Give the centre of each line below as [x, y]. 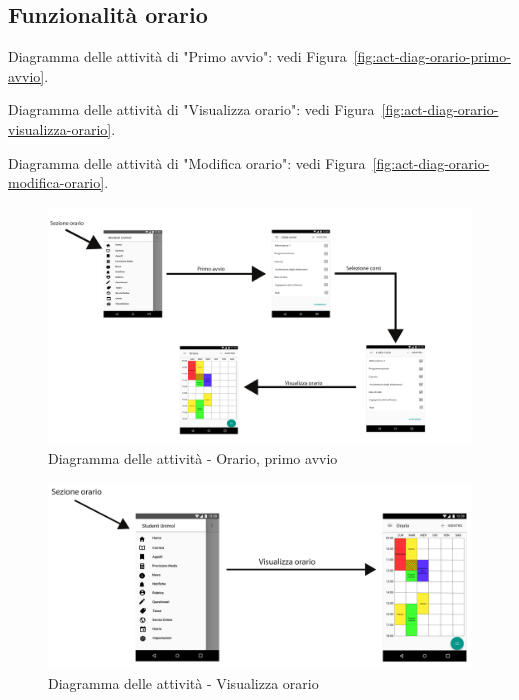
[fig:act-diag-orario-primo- [432, 56]
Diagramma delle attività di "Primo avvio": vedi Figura [177, 56]
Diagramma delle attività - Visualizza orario [183, 682]
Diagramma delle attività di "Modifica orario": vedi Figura [187, 162]
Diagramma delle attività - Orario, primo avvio [193, 458]
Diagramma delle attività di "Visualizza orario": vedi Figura [191, 109]
